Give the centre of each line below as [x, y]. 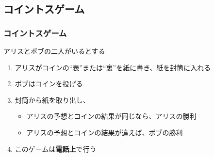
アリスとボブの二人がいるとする [54, 51]
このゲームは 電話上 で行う [56, 149]
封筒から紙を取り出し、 [52, 100]
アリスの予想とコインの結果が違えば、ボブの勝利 [105, 132]
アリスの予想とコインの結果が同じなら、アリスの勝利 [111, 116]
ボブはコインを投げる [49, 84]
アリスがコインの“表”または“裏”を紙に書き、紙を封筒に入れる [113, 67]
